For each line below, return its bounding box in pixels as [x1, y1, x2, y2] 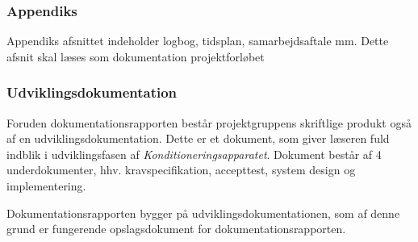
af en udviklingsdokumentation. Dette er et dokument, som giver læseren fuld [6, 130, 390, 147]
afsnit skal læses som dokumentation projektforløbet [6, 48, 265, 65]
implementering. [6, 177, 86, 194]
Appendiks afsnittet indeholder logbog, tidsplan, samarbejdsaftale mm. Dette [6, 32, 389, 49]
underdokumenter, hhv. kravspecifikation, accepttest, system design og [6, 161, 356, 178]
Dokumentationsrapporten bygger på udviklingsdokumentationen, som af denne [6, 204, 400, 221]
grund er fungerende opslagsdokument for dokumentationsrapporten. [6, 220, 346, 237]
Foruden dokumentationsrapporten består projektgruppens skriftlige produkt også [6, 114, 412, 131]
